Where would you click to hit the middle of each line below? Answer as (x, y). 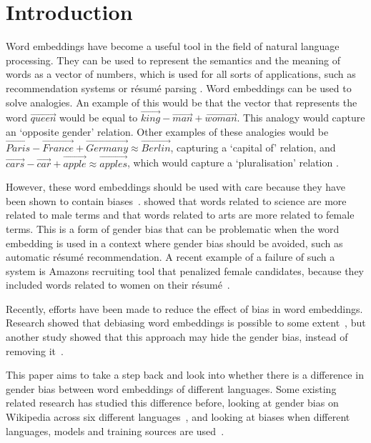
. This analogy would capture (301, 118)
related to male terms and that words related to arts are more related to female (180, 215)
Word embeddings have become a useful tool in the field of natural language (173, 46)
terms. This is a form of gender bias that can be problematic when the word (173, 228)
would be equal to (99, 118)
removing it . (35, 350)
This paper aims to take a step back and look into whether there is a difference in (185, 375)
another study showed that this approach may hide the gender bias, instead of (177, 337)
